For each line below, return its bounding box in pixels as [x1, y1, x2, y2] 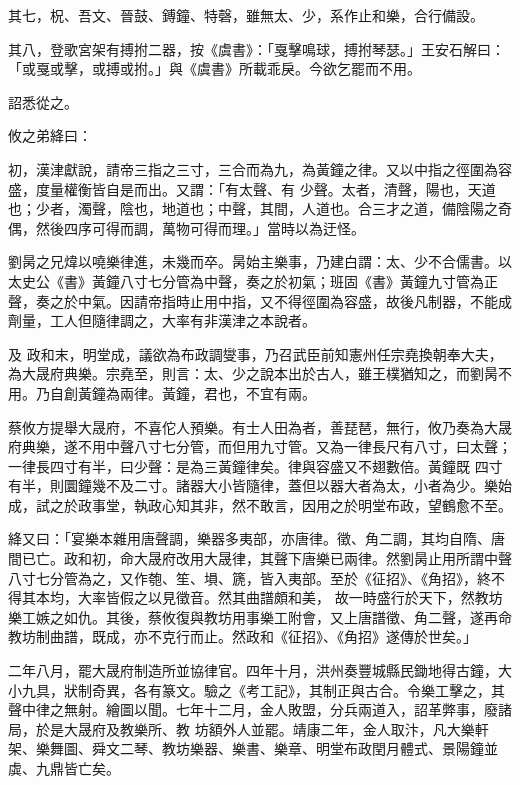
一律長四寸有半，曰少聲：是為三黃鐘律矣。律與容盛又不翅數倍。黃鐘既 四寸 [8, 455, 503, 476]
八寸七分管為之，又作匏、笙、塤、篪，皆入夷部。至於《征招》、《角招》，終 [8, 567, 491, 588]
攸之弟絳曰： [8, 125, 92, 146]
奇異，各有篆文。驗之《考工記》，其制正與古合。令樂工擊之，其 [91, 679, 505, 700]
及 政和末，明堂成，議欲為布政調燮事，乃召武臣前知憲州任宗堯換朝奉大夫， [8, 343, 503, 364]
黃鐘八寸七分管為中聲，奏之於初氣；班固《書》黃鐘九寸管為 [91, 270, 484, 291]
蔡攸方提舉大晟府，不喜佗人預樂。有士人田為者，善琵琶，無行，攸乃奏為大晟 [8, 416, 512, 437]
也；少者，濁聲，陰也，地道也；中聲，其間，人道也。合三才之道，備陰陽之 [8, 198, 498, 219]
